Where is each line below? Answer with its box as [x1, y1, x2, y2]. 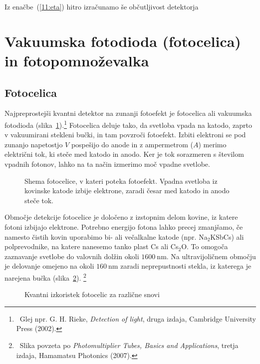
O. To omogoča [181, 241, 228, 252]
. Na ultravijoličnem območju [166, 251, 256, 261]
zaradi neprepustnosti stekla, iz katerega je [120, 261, 252, 271]
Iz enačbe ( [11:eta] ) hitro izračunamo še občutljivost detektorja [4, 1, 199, 11]
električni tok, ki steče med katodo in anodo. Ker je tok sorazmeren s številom [4, 149, 244, 159]
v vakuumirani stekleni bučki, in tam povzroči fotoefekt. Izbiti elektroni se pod [4, 129, 246, 140]
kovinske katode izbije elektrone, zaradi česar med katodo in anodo [24, 185, 230, 196]
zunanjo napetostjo [4, 139, 63, 149]
